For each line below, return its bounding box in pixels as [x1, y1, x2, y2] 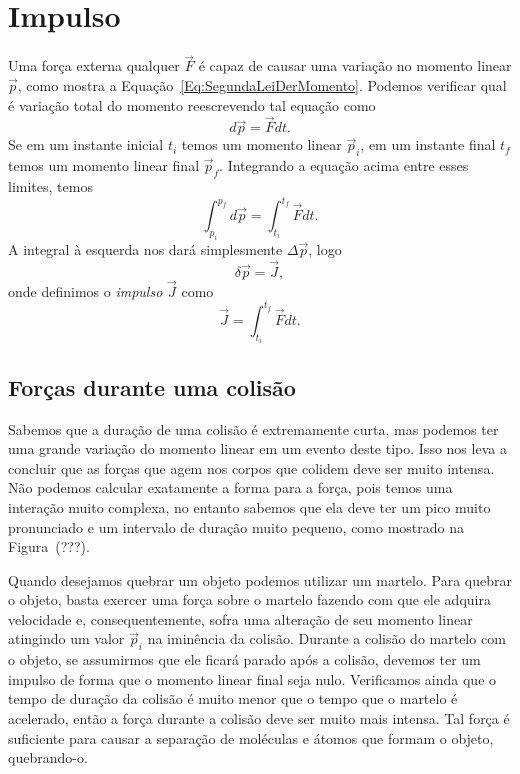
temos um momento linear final [8, 155, 200, 176]
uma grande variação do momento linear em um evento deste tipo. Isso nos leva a [8, 438, 507, 459]
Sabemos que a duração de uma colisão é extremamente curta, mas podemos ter [8, 418, 499, 439]
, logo [308, 238, 342, 259]
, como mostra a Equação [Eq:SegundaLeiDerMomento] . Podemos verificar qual [17, 74, 507, 95]
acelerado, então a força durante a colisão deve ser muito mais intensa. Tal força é [8, 708, 510, 729]
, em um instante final [360, 134, 496, 155]
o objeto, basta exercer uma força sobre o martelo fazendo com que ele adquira [8, 589, 491, 610]
